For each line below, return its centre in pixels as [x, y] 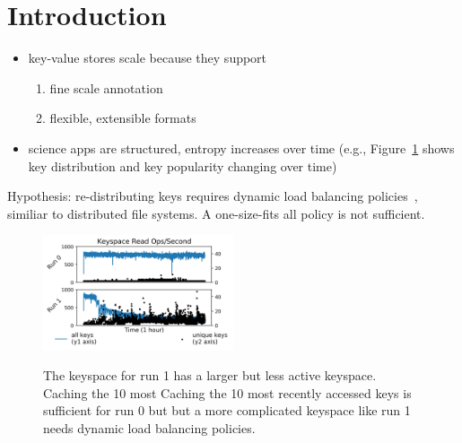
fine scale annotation [106, 87]
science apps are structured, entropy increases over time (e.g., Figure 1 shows [241, 148]
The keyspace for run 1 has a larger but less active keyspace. [210, 375]
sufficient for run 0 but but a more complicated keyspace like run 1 [227, 410]
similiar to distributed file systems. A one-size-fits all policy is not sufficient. [216, 213]
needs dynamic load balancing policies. [149, 428]
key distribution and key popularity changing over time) [183, 165]
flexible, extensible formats [123, 118]
